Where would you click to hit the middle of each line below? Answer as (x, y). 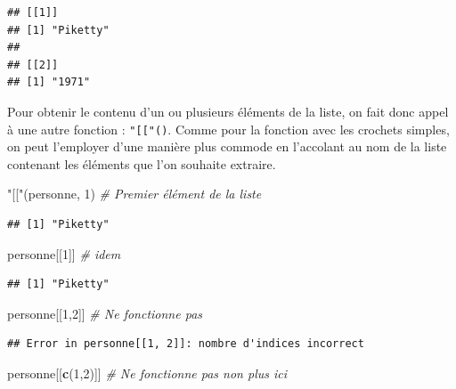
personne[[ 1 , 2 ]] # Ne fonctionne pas (105, 313)
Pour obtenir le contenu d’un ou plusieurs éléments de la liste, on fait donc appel (228, 111)
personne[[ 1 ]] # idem (64, 253)
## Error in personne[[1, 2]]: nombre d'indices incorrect (186, 344)
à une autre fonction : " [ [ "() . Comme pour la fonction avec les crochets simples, (228, 129)
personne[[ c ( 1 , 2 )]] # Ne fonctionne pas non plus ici (147, 373)
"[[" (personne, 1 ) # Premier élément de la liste (134, 194)
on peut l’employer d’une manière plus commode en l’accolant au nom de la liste (227, 146)
